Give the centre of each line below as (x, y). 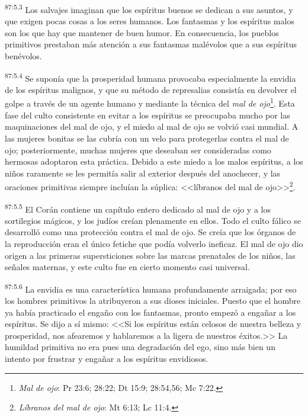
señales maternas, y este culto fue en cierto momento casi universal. (127, 267)
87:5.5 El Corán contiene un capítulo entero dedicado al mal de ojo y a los (138, 208)
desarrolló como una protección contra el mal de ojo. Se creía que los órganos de (150, 232)
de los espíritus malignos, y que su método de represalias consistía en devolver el (151, 89)
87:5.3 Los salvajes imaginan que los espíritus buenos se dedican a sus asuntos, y (149, 9)
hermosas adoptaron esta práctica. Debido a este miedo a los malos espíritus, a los (154, 161)
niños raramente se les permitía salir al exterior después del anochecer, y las (143, 173)
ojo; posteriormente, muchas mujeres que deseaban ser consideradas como (138, 150)
